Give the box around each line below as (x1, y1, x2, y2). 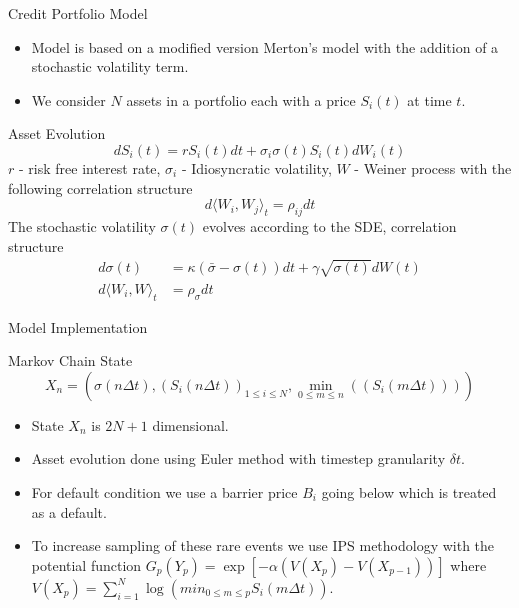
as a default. (31, 501, 107, 522)
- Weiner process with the (354, 157, 512, 178)
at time (407, 89, 452, 110)
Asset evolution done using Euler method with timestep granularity (31, 448, 446, 469)
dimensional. (152, 414, 229, 435)
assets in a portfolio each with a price (126, 89, 356, 110)
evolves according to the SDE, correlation (202, 215, 457, 236)
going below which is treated (321, 481, 497, 502)
